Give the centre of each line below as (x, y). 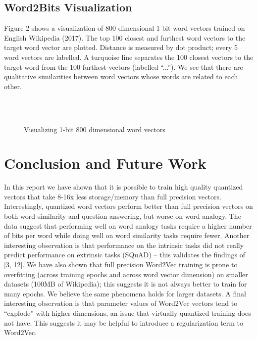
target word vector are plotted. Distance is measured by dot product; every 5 (121, 47)
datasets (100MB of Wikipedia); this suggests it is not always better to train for (126, 284)
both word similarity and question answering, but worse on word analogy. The (123, 216)
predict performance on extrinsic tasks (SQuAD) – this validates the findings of (125, 255)
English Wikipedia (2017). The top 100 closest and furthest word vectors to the (125, 37)
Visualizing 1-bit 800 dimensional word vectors (95, 129)
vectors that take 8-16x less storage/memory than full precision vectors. (113, 196)
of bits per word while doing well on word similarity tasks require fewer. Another (127, 235)
